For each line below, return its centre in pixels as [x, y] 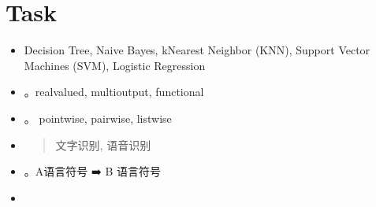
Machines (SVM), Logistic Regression [115, 65]
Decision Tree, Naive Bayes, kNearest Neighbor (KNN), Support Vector [197, 50]
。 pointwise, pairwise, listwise [98, 118]
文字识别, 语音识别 [103, 144]
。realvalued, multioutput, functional [114, 92]
